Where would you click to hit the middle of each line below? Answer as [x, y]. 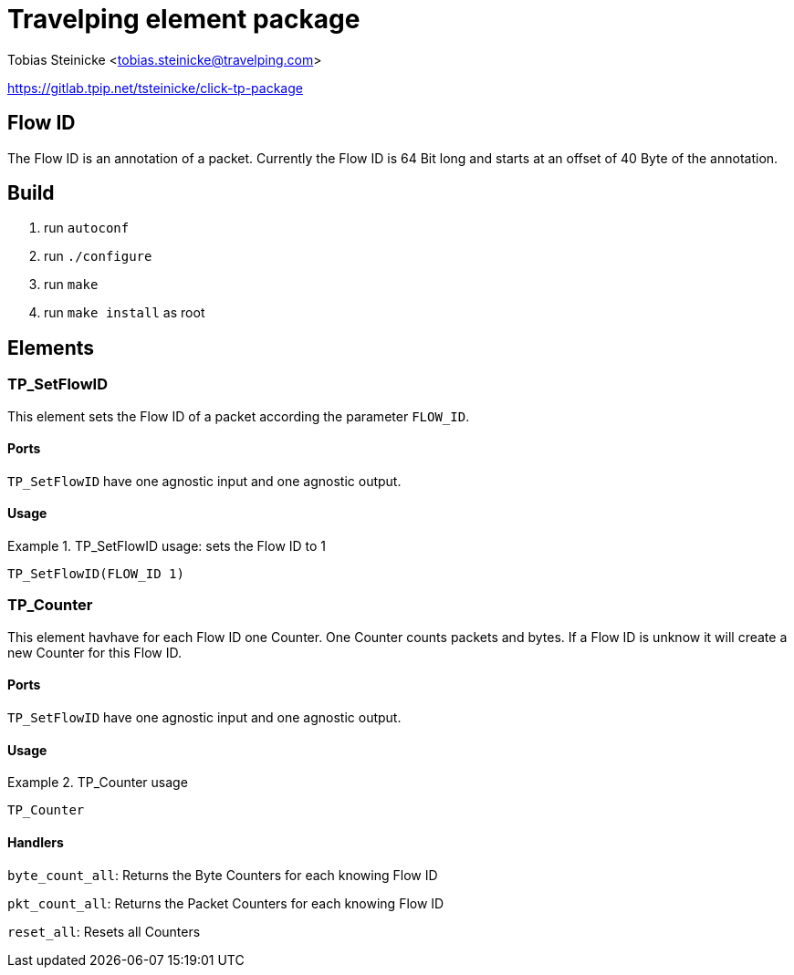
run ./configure [98, 256]
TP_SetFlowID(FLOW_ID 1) [96, 574]
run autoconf [87, 228]
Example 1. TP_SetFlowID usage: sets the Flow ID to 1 [167, 546]
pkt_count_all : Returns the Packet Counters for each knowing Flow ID [226, 903]
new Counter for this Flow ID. [94, 652]
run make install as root [125, 313]
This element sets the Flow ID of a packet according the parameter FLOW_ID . [239, 416]
